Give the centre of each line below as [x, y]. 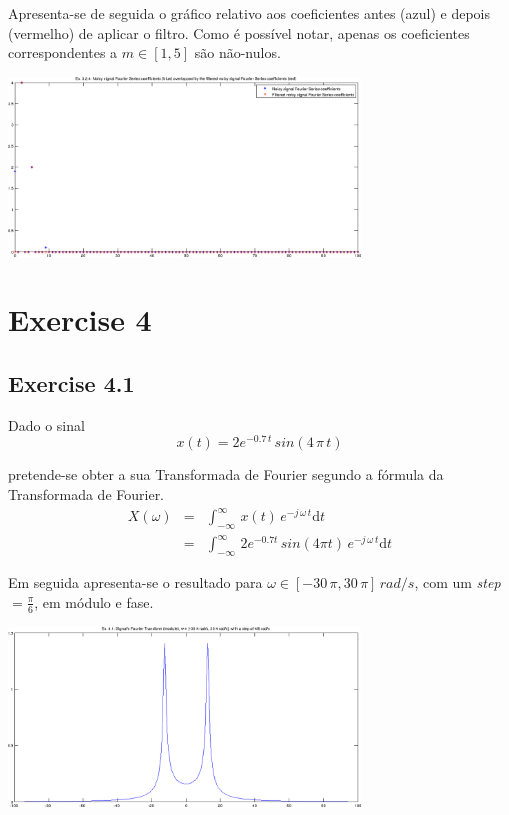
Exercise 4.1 [71, 382]
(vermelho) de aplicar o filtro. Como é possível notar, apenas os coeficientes [239, 32]
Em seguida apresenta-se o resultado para [135, 582]
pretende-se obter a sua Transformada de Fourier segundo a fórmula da [226, 474]
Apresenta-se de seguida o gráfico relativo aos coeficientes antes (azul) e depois [249, 13]
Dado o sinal [46, 424]
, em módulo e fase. [94, 601]
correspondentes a [63, 52]
